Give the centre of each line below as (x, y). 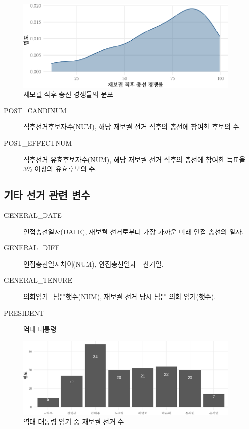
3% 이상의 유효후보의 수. (60, 169)
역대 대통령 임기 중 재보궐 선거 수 (74, 421)
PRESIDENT (24, 313)
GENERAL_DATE (33, 215)
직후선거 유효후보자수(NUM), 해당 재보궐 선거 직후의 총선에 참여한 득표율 (134, 159)
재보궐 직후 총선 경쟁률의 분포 (68, 94)
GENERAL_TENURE (38, 280)
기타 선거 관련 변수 (47, 195)
